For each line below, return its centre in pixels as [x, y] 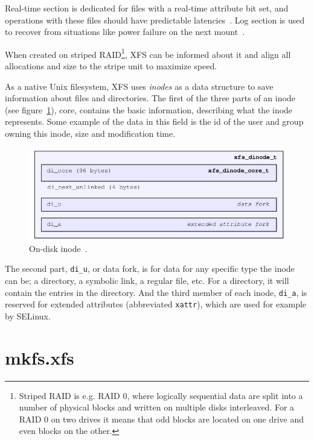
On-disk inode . [58, 248]
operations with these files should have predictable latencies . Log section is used [155, 20]
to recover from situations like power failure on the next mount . [125, 32]
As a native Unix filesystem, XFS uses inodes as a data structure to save [139, 86]
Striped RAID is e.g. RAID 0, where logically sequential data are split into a [161, 395]
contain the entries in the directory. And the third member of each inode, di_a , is [156, 292]
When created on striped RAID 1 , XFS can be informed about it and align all [148, 53]
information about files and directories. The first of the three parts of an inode [150, 98]
